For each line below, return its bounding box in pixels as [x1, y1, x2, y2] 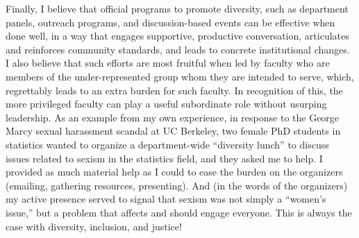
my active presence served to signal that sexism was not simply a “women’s [6, 192, 326, 206]
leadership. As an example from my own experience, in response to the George [6, 110, 340, 124]
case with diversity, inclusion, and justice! [6, 219, 182, 233]
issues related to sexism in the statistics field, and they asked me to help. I [6, 151, 323, 165]
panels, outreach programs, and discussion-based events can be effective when [6, 15, 335, 29]
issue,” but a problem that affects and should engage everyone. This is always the [6, 205, 352, 219]
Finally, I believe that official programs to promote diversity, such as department [6, 1, 349, 15]
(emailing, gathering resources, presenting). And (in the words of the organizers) [6, 178, 348, 192]
